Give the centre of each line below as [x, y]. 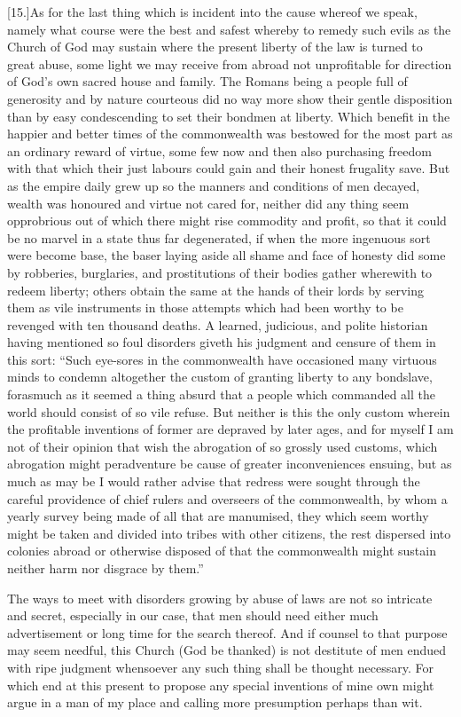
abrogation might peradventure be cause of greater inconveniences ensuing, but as [230, 464]
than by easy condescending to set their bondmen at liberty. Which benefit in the [229, 116]
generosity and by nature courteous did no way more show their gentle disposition [230, 98]
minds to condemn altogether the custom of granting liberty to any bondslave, [220, 377]
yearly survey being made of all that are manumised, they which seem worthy [218, 516]
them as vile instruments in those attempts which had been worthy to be [205, 307]
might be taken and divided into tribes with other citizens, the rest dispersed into [229, 533]
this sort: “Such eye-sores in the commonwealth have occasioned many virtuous [222, 359]
